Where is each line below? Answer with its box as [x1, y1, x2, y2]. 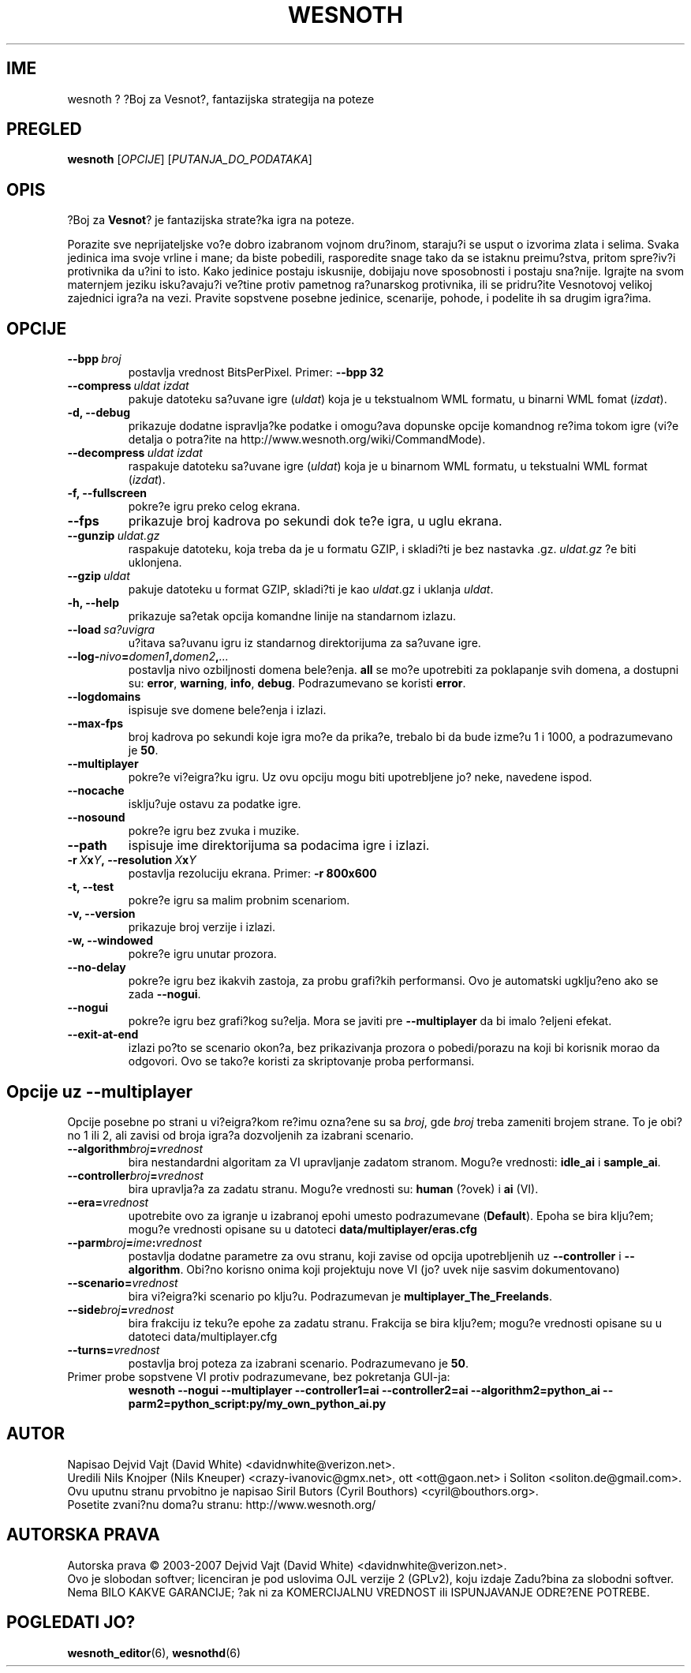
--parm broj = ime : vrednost [67, 1235, 202, 1249]
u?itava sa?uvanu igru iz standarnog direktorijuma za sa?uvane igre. [128, 636, 481, 650]
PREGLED [6, 119, 82, 140]
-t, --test [67, 880, 114, 894]
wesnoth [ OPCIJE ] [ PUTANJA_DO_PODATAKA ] [67, 152, 312, 167]
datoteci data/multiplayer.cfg [128, 1329, 278, 1343]
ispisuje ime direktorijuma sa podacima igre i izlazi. [128, 837, 430, 854]
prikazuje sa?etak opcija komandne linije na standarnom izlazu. [128, 609, 456, 623]
